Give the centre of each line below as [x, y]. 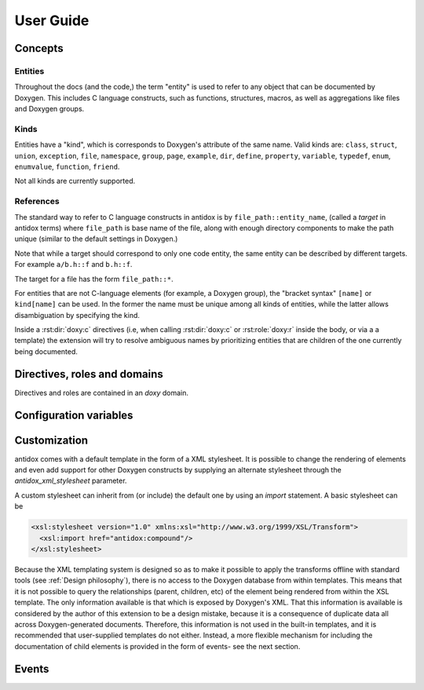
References [37, 202]
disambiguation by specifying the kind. [77, 315]
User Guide [52, 20]
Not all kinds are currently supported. [75, 181]
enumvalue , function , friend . [67, 167]
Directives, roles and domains [89, 374]
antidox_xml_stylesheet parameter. [71, 481]
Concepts [39, 48]
